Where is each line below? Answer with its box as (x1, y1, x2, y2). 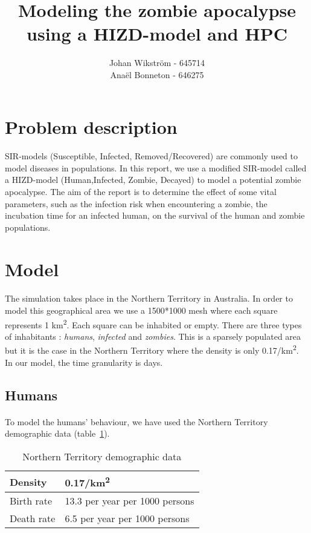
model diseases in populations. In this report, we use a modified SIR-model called (5, 161, 307, 174)
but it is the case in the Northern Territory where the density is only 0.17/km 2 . (5, 342, 299, 357)
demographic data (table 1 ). (5, 427, 110, 440)
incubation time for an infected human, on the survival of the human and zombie (5, 209, 305, 222)
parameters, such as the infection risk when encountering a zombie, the (5, 197, 268, 210)
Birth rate (10, 494, 53, 508)
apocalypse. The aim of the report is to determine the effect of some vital (5, 185, 277, 198)
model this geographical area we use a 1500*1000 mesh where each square (5, 304, 278, 316)
